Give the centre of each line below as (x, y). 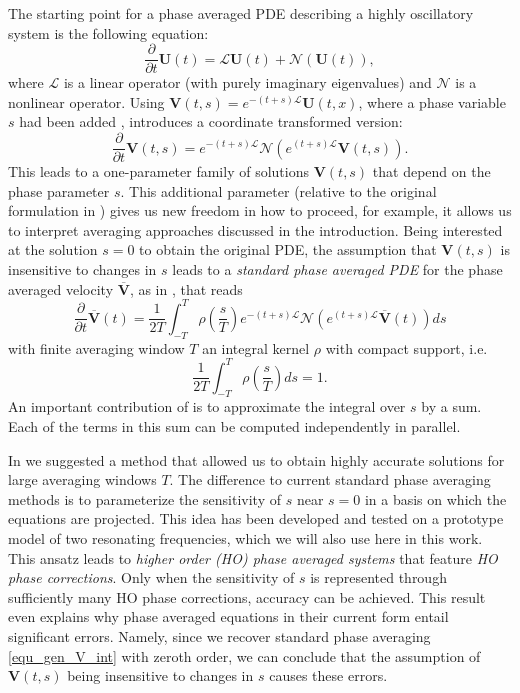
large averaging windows (82, 479)
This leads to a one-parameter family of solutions (158, 171)
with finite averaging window (96, 347)
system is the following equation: (108, 32)
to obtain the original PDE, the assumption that (288, 249)
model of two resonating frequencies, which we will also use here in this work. (245, 538)
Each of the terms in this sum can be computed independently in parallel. (234, 426)
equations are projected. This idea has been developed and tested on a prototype (256, 518)
